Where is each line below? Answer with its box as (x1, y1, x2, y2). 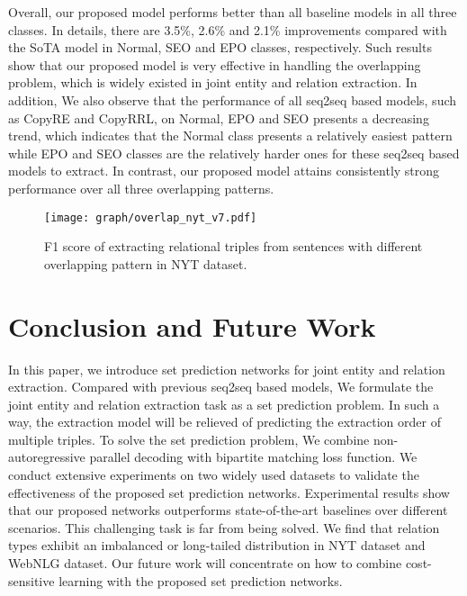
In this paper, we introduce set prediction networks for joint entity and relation (8, 359, 445, 378)
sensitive (8, 571, 55, 590)
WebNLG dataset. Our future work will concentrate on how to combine (8, 554, 402, 573)
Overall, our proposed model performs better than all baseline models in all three (8, 3, 457, 21)
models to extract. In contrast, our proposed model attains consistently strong (8, 161, 440, 180)
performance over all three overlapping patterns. (8, 178, 274, 197)
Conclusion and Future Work (8, 307, 376, 344)
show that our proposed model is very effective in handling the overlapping (8, 55, 421, 74)
